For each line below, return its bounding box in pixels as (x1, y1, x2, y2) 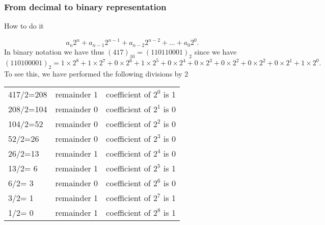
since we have (194, 46, 237, 57)
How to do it (4, 20, 44, 31)
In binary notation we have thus (4, 46, 104, 57)
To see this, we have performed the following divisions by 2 (4, 68, 188, 79)
